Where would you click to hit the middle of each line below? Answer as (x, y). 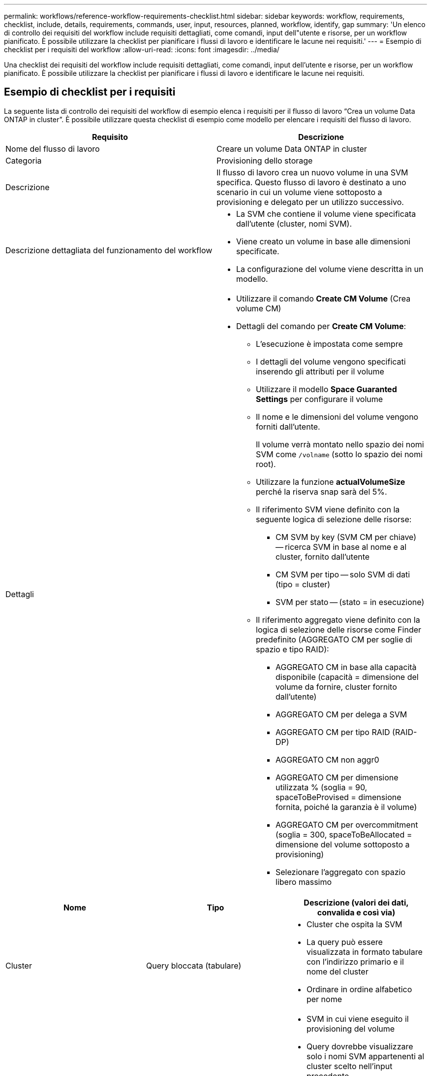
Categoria (24, 160)
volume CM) (259, 308)
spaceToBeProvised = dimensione (339, 797)
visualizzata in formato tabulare (364, 952)
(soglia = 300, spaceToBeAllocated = (344, 834)
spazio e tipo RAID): (292, 649)
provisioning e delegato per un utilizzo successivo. (310, 202)
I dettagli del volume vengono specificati (331, 361)
